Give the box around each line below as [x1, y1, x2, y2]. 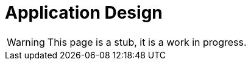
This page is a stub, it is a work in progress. [47, 36, 247, 48]
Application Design [5, 2, 163, 23]
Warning [7, 36, 45, 48]
